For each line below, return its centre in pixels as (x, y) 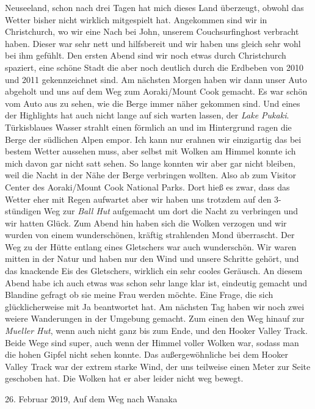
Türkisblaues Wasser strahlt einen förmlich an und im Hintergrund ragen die (148, 127)
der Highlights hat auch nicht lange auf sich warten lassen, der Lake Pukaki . (147, 115)
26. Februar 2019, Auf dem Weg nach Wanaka (91, 399)
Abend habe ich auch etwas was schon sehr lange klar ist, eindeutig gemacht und (156, 282)
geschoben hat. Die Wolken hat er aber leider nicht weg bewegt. (124, 378)
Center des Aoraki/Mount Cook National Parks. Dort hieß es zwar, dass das (147, 186)
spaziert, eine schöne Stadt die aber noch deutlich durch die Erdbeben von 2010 (154, 67)
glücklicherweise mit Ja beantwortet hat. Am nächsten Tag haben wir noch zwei (155, 306)
